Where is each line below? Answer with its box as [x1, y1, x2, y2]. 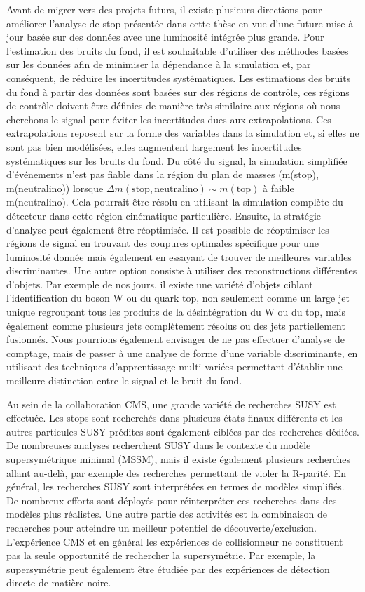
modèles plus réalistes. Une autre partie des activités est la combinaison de [6, 506, 328, 521]
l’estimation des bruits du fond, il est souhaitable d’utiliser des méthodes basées [6, 43, 349, 58]
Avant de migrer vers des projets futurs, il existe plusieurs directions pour [6, 2, 322, 16]
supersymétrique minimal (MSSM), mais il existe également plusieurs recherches [6, 452, 351, 466]
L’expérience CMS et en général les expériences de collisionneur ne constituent [6, 534, 343, 549]
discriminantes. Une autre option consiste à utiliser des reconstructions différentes [6, 263, 357, 278]
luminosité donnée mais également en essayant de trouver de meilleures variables [6, 249, 352, 264]
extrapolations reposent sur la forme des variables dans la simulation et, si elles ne [6, 126, 359, 140]
